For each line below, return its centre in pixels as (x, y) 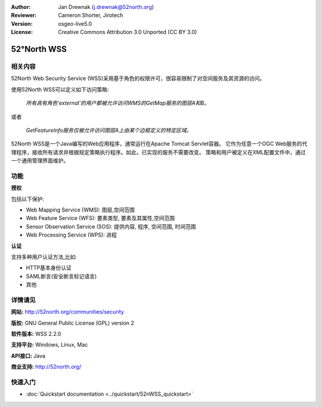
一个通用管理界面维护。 (40, 161)
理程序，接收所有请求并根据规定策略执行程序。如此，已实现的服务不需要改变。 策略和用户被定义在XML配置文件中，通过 (159, 152)
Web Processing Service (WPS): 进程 (72, 235)
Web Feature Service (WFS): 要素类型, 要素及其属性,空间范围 (100, 218)
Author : (21, 7)
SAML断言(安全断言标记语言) (61, 276)
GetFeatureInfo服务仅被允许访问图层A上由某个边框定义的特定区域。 (109, 130)
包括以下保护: (28, 199)
